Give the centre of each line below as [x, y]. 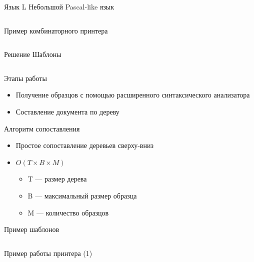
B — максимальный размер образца [82, 195]
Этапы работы [25, 78]
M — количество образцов [68, 212]
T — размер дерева [57, 179]
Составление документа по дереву [67, 111]
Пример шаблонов [32, 229]
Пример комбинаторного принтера [56, 30]
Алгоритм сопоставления [42, 128]
